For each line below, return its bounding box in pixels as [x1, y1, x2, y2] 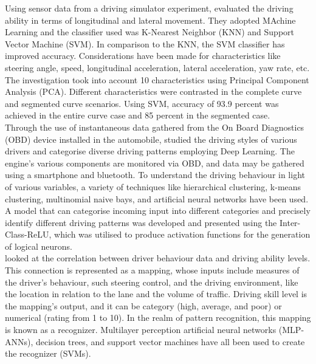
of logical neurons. [5, 239, 72, 252]
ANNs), [5, 335, 33, 348]
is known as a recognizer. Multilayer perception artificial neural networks [5, 323, 276, 336]
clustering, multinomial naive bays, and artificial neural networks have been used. [5, 192, 309, 205]
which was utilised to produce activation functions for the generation [54, 228, 311, 241]
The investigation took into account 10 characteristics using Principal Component [5, 73, 309, 86]
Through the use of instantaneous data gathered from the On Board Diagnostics [5, 120, 304, 133]
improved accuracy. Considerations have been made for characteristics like [5, 49, 281, 62]
